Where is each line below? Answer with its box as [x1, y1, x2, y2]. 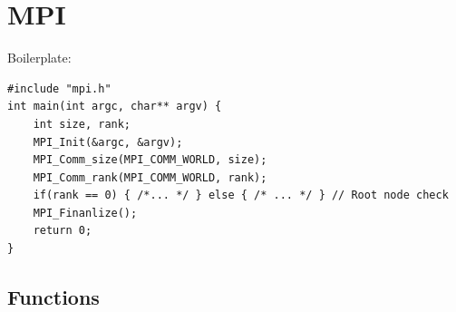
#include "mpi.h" [7, 82, 112, 95]
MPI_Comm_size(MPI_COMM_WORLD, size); [33, 153, 267, 167]
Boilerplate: [7, 48, 72, 67]
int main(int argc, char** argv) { [7, 100, 222, 113]
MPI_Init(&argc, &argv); [33, 135, 183, 149]
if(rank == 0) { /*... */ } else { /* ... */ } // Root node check [33, 189, 449, 202]
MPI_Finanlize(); [33, 206, 138, 219]
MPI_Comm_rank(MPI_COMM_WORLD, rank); [33, 171, 267, 184]
